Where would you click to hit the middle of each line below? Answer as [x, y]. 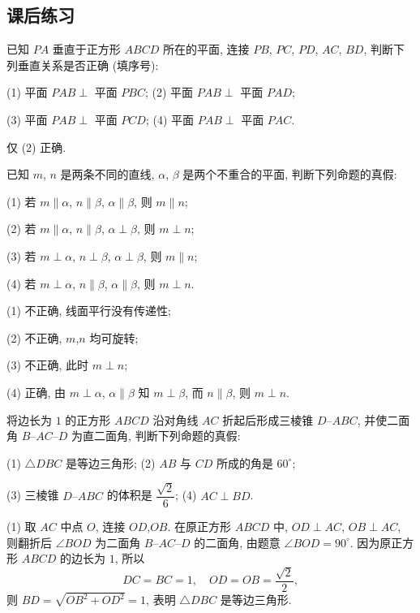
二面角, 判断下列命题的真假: [167, 436]
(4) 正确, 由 [36, 392]
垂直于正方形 [86, 49]
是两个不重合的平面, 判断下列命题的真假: [290, 174]
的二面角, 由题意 [237, 542]
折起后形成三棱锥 [268, 419]
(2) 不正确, [34, 337]
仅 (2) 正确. [36, 147]
